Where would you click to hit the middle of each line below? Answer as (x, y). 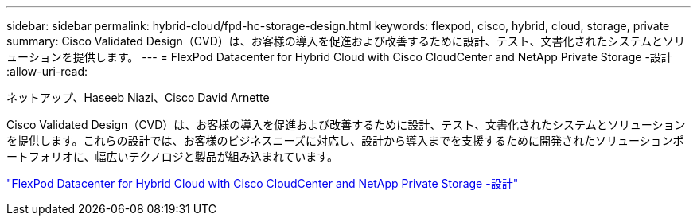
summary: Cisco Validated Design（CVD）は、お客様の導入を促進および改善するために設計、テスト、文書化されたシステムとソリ (346, 41)
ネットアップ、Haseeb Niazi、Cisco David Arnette (138, 97)
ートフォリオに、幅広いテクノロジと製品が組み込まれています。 (172, 156)
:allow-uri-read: (47, 71)
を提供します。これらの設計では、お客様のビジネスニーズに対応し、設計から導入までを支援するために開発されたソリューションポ (345, 140)
